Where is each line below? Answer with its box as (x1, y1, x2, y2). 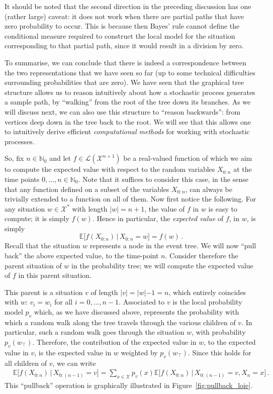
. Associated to (119, 297, 165, 307)
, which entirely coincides (168, 286, 246, 297)
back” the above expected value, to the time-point (5, 250, 159, 261)
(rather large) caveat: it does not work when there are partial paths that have (5, 11, 244, 21)
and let (49, 153, 71, 163)
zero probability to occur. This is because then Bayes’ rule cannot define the (5, 21, 240, 31)
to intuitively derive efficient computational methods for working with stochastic (5, 126, 250, 137)
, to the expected (204, 337, 256, 347)
